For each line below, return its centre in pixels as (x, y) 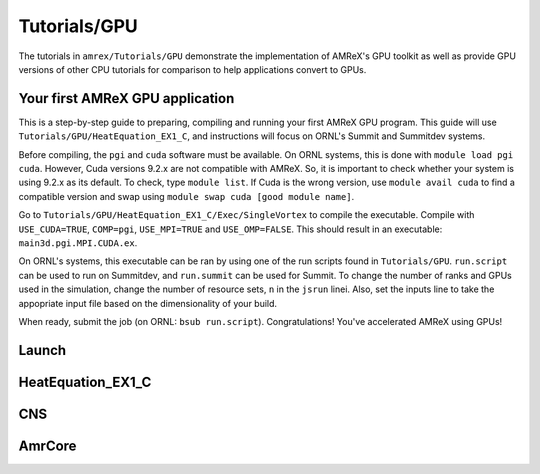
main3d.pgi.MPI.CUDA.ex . (78, 242)
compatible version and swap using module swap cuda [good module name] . (186, 196)
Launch (42, 350)
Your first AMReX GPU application (126, 98)
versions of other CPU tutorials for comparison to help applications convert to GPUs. (192, 69)
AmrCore (47, 445)
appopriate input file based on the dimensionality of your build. (148, 303)
